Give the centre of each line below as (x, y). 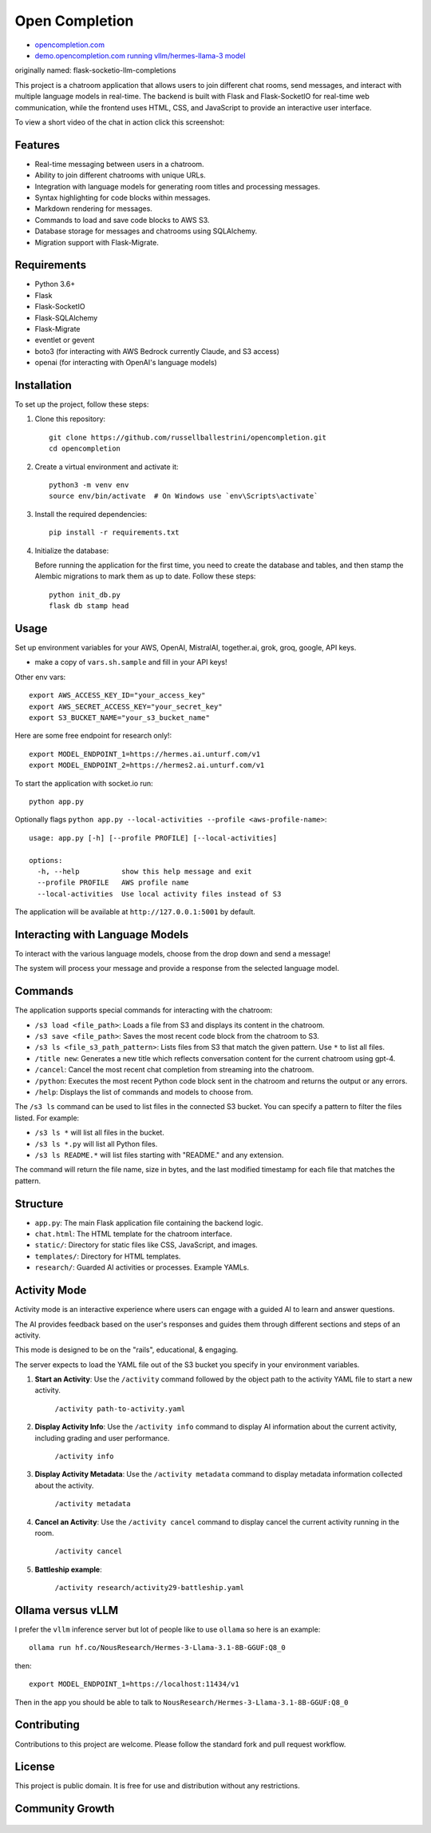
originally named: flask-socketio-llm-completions (95, 70)
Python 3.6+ (55, 284)
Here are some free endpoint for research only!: (93, 736)
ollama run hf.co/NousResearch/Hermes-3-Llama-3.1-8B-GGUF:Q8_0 (158, 1648)
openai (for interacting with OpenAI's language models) (126, 363)
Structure (39, 1204)
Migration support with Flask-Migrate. (97, 242)
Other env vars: (40, 677)
